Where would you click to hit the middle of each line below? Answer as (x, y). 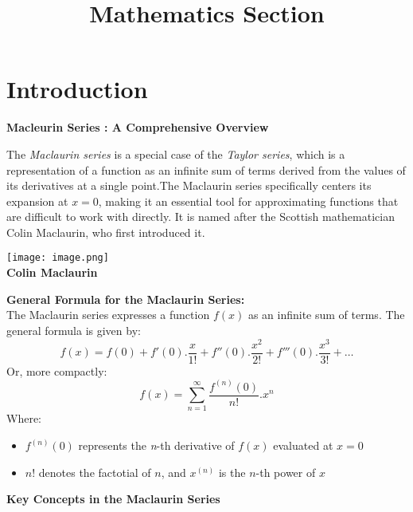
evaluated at (303, 445)
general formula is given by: (74, 330)
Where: (24, 418)
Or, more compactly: (57, 370)
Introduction (77, 89)
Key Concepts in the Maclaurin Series (113, 499)
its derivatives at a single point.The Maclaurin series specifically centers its (189, 185)
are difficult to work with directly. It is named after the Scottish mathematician (201, 217)
